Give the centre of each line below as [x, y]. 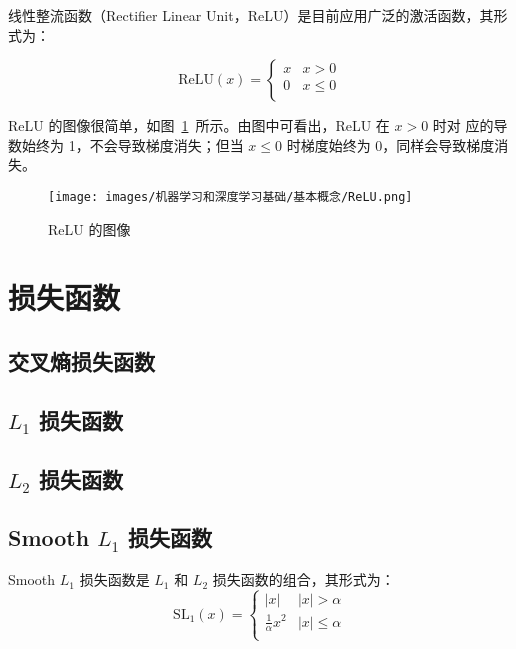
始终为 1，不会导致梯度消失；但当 [132, 144]
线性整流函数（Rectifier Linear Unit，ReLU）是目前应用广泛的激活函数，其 [251, 15]
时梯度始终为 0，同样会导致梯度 [390, 144]
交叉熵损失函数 [81, 360]
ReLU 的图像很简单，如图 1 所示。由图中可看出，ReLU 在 [199, 125]
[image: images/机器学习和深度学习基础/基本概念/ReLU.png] [230, 196]
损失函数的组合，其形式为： [303, 579]
